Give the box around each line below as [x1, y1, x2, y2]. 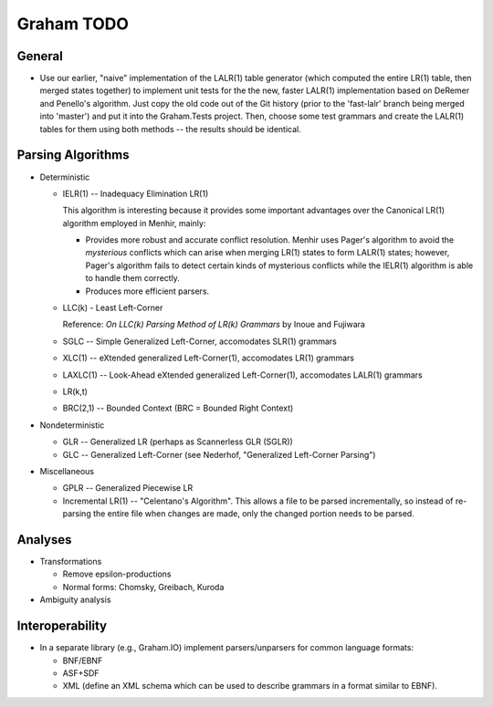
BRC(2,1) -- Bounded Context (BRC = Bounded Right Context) [62, 402, 294, 414]
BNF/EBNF [62, 655, 103, 666]
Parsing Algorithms [16, 147, 130, 163]
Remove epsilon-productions [62, 568, 172, 579]
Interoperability [16, 619, 108, 634]
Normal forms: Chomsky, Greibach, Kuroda [62, 581, 225, 592]
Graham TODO [16, 14, 130, 34]
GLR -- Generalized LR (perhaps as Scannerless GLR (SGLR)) [62, 436, 294, 447]
